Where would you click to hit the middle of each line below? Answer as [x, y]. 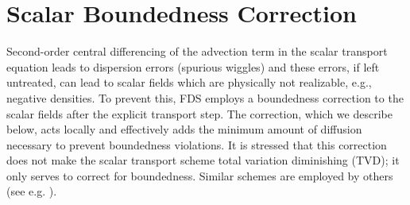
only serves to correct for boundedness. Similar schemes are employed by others [200, 175]
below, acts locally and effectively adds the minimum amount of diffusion [184, 129]
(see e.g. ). [32, 191]
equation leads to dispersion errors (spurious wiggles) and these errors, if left [193, 66]
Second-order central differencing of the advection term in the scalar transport [197, 51]
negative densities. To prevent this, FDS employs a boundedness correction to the [205, 97]
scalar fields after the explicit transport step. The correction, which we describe [199, 113]
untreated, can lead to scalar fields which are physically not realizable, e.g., [189, 82]
